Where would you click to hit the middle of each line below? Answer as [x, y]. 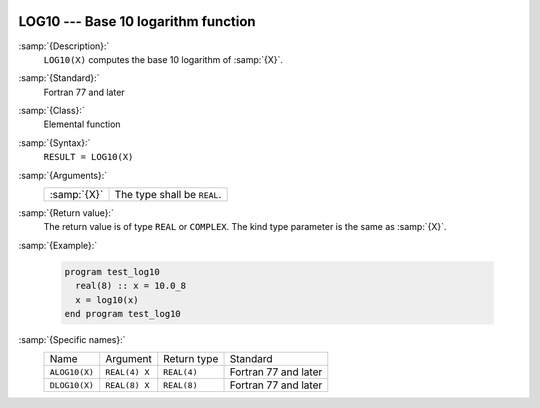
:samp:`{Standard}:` [59, 78]
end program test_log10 [123, 313]
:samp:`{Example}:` [58, 245]
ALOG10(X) [72, 371]
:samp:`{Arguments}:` [63, 175]
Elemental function [82, 124]
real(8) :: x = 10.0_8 [131, 286]
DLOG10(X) [72, 385]
